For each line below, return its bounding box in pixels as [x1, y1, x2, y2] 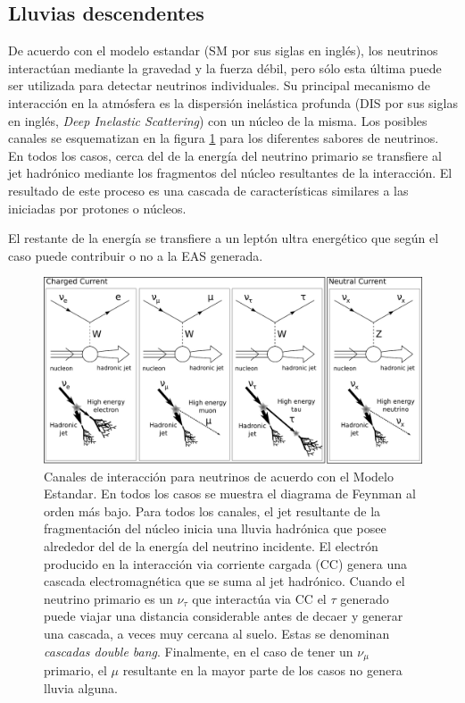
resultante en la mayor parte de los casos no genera [122, 661, 403, 679]
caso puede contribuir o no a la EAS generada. [8, 246, 263, 264]
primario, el [44, 661, 107, 679]
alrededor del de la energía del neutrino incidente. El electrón [44, 536, 378, 555]
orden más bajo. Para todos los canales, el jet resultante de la [44, 501, 381, 520]
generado [340, 589, 389, 607]
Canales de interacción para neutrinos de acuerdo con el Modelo [44, 466, 394, 485]
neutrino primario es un [44, 589, 173, 607]
